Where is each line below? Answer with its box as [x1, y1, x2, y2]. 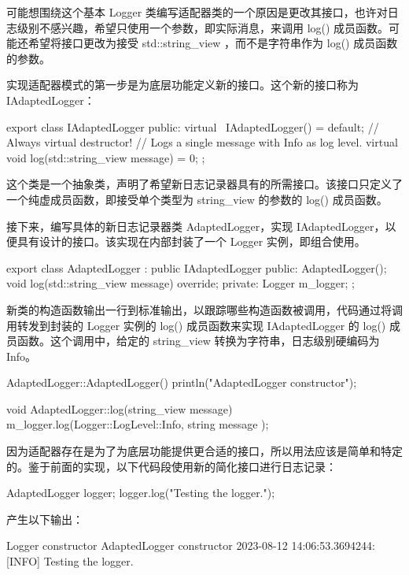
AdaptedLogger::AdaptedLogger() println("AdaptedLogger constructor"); [6, 374, 357, 391]
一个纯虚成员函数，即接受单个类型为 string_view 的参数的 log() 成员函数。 [6, 191, 388, 207]
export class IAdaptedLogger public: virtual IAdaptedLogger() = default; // [6, 118, 379, 135]
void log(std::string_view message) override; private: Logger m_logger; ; [6, 275, 355, 291]
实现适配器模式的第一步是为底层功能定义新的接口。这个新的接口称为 [6, 76, 359, 93]
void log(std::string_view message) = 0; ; [6, 149, 205, 165]
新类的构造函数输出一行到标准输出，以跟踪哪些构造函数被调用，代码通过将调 [6, 301, 403, 317]
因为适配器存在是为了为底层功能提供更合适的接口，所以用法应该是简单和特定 [6, 443, 403, 459]
